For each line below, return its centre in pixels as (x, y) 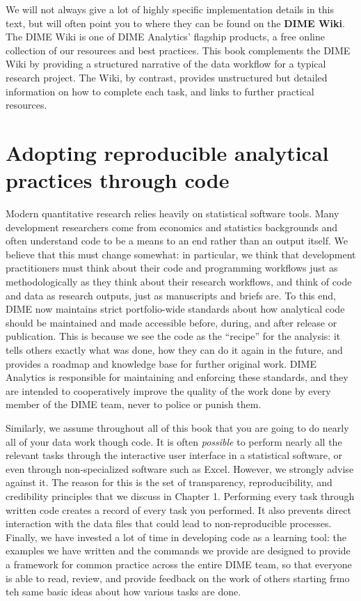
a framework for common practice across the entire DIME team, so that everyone (179, 564)
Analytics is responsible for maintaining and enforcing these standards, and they (177, 377)
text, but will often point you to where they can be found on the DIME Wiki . (175, 23)
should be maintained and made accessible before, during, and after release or (171, 322)
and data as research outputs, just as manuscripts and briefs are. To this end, (171, 295)
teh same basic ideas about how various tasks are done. (123, 592)
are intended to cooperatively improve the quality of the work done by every (168, 390)
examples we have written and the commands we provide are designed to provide (178, 551)
